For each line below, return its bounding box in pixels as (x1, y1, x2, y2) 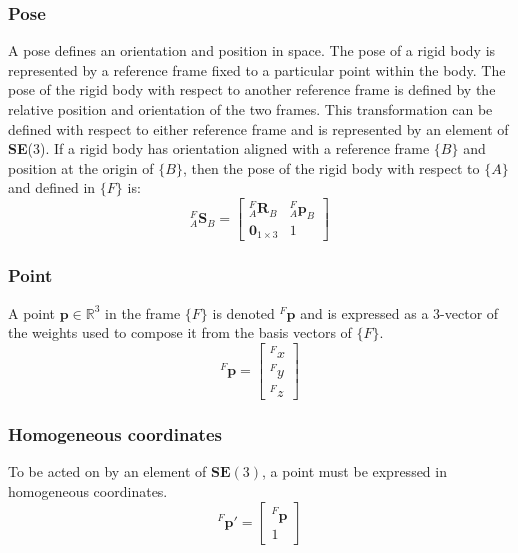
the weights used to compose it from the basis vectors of (8, 322, 352, 343)
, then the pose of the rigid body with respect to (182, 157, 480, 178)
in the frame (105, 302, 181, 323)
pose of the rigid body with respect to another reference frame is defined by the (8, 79, 496, 100)
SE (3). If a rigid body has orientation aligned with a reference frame (8, 138, 430, 159)
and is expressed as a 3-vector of (300, 302, 499, 323)
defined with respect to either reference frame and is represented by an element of (8, 118, 509, 139)
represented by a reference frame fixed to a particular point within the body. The (8, 59, 506, 80)
